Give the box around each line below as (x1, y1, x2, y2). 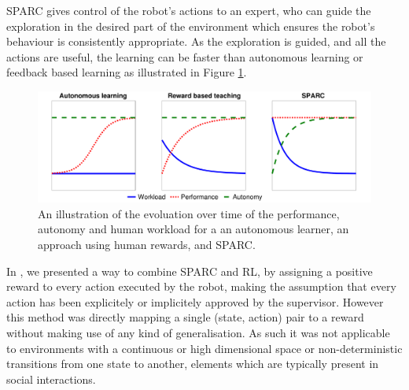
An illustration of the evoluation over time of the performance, (38, 205, 340, 221)
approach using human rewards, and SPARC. (38, 236, 256, 252)
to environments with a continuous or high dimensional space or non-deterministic (6, 340, 403, 356)
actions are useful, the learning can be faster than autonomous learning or (6, 48, 363, 65)
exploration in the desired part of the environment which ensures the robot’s (6, 17, 375, 34)
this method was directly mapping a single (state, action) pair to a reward (6, 309, 364, 325)
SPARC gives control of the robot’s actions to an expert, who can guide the (6, 2, 371, 18)
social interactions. (6, 370, 96, 387)
